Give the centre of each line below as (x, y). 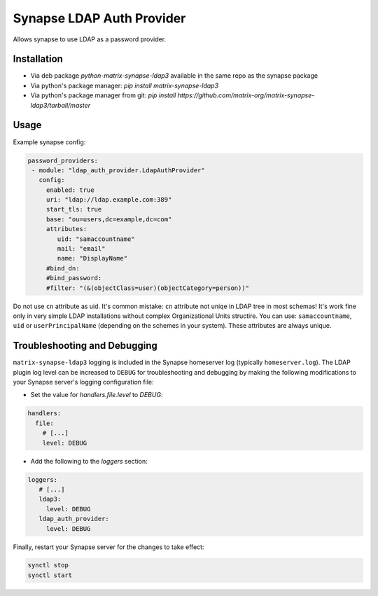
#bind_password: (74, 278)
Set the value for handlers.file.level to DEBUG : (97, 395)
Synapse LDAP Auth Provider (99, 18)
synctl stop (48, 565)
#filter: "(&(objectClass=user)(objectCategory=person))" (148, 288)
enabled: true (70, 190)
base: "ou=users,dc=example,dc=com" (109, 219)
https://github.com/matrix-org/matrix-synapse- (246, 95)
